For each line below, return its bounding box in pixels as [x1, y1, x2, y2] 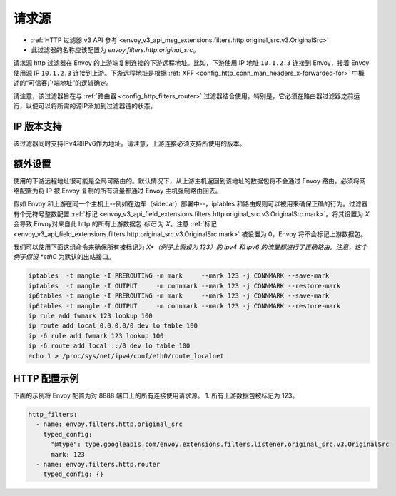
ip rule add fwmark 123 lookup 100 [28, 311, 153, 320]
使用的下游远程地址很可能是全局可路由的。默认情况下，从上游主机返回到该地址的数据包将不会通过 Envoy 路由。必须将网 [13, 176, 366, 185]
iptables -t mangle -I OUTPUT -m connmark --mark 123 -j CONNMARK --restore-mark [28, 282, 341, 290]
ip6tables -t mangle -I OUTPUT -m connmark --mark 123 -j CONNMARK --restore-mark [28, 302, 341, 310]
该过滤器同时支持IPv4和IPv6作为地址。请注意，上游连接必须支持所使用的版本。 [13, 139, 246, 148]
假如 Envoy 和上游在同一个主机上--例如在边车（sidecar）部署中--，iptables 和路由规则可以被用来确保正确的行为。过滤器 [13, 200, 368, 208]
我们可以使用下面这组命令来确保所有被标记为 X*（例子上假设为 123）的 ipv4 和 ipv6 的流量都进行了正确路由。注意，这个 [13, 243, 367, 251]
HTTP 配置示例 [13, 372, 79, 385]
